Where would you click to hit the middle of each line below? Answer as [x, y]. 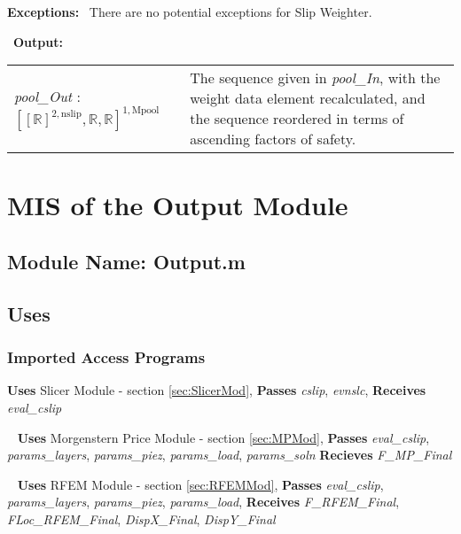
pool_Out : [47, 96]
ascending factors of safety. [273, 139]
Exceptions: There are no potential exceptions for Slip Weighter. [190, 12]
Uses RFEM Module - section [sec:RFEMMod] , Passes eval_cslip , [200, 484]
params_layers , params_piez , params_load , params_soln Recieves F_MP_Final [230, 455]
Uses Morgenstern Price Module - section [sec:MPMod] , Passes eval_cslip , [223, 437]
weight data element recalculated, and [308, 98]
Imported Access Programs [106, 357]
